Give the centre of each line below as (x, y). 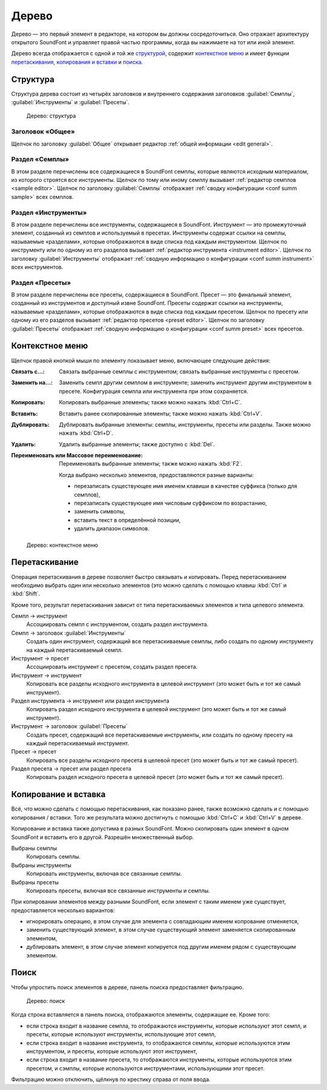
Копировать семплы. (54, 857)
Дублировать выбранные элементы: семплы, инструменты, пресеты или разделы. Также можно (185, 424)
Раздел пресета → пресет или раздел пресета (71, 769)
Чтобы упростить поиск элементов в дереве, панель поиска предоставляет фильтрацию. (127, 987)
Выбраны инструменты (41, 865)
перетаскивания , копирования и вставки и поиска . (77, 62)
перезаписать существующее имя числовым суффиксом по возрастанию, (171, 503)
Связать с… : (28, 371)
